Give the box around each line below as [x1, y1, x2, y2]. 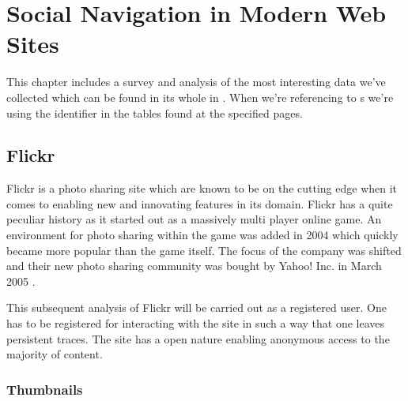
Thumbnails [6, 379, 83, 399]
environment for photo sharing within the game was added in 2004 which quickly [6, 227, 399, 243]
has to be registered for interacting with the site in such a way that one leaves [6, 315, 385, 332]
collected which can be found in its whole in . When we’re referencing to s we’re [6, 88, 394, 105]
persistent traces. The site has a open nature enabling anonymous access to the [6, 330, 390, 347]
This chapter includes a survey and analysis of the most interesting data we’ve [6, 73, 386, 90]
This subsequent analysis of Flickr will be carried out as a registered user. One [6, 299, 387, 316]
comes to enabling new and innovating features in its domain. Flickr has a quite [6, 195, 393, 212]
